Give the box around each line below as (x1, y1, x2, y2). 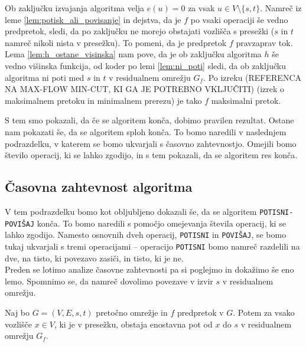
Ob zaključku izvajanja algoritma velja (5, 2, 145, 14)
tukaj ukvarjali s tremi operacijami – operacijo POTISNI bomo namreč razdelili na (5, 240, 300, 252)
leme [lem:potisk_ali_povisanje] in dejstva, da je (5, 13, 181, 25)
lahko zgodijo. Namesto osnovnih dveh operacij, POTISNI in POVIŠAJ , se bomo (5, 228, 287, 241)
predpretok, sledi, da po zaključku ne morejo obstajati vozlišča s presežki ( (5, 25, 275, 37)
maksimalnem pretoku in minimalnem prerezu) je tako (5, 94, 202, 106)
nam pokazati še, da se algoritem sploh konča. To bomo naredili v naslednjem (5, 125, 287, 138)
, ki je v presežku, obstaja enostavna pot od (54, 317, 213, 330)
